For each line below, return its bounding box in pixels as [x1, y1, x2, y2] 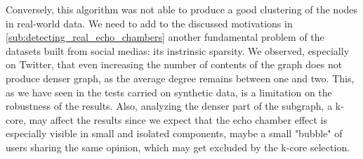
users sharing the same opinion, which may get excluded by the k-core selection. [6, 139, 350, 154]
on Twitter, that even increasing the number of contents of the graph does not [6, 57, 343, 72]
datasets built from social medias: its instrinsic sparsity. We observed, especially [6, 43, 350, 58]
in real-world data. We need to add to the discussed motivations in [6, 15, 293, 30]
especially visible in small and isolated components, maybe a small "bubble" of [6, 126, 343, 141]
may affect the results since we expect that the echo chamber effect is [29, 112, 328, 127]
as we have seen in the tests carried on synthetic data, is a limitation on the [6, 84, 332, 99]
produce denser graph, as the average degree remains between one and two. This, [6, 70, 355, 85]
